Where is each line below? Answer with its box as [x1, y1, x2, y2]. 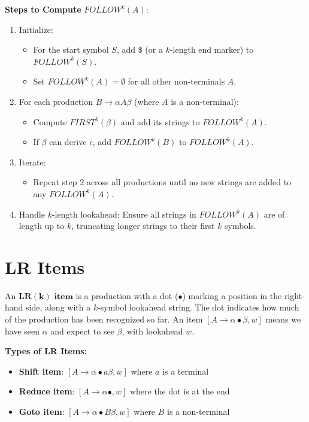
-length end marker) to [169, 43, 254, 56]
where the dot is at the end [129, 385, 230, 397]
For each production [19, 95, 93, 107]
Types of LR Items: [5, 345, 87, 357]
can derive [49, 135, 87, 148]
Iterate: [19, 155, 46, 168]
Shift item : [19, 364, 64, 377]
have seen [5, 324, 40, 337]
